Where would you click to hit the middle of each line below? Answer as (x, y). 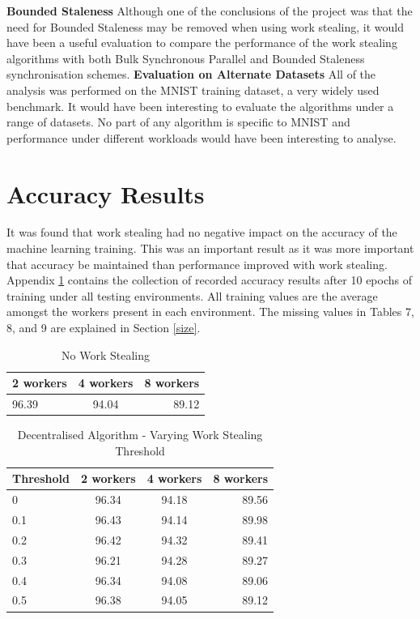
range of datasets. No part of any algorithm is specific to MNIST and (178, 122)
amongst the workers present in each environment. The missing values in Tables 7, (210, 312)
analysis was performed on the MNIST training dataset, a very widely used (193, 90)
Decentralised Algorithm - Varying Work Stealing (140, 435)
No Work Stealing (106, 354)
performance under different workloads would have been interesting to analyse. (202, 137)
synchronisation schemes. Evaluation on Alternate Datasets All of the (191, 74)
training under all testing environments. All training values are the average (192, 295)
